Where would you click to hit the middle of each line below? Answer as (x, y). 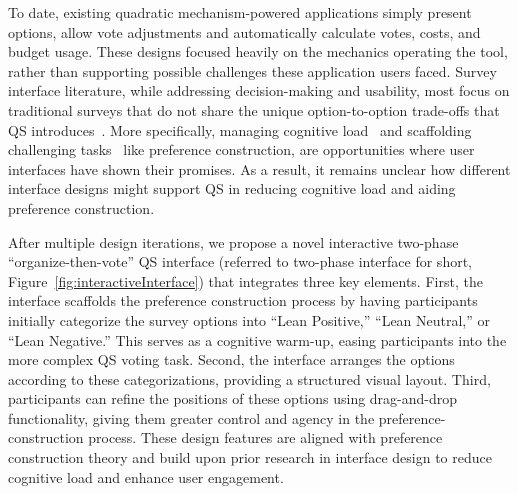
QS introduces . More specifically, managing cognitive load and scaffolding (240, 129)
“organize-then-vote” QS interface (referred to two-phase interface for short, (240, 261)
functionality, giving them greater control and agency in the (191, 417)
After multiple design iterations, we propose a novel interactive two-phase (233, 241)
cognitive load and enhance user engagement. (146, 476)
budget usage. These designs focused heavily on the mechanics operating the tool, (258, 51)
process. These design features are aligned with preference (265, 437)
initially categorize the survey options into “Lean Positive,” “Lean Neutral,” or (249, 319)
